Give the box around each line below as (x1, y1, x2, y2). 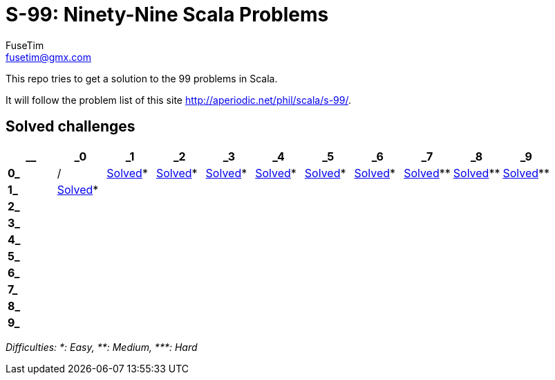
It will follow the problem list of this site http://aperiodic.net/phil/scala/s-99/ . (6, 93, 352, 106)
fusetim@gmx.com (6, 51, 91, 63)
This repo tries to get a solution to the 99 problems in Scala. (6, 72, 278, 84)
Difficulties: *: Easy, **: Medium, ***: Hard (6, 341, 198, 353)
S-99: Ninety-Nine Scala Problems (6, 3, 329, 26)
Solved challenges (6, 118, 135, 136)
